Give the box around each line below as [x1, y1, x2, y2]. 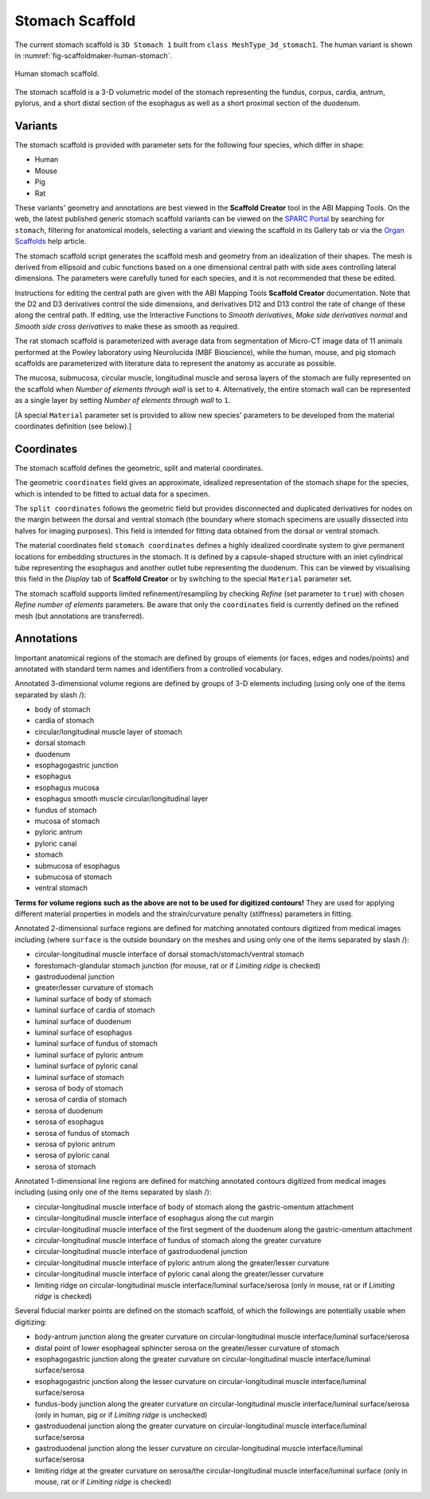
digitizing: [14, 1317, 47, 1327]
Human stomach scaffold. [14, 69, 100, 79]
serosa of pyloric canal [34, 1150, 110, 1160]
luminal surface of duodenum [34, 1016, 131, 1026]
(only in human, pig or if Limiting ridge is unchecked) [34, 1410, 208, 1419]
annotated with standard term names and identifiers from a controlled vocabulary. [14, 664, 283, 673]
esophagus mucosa [34, 783, 100, 792]
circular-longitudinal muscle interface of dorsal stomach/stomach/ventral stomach [34, 949, 304, 959]
